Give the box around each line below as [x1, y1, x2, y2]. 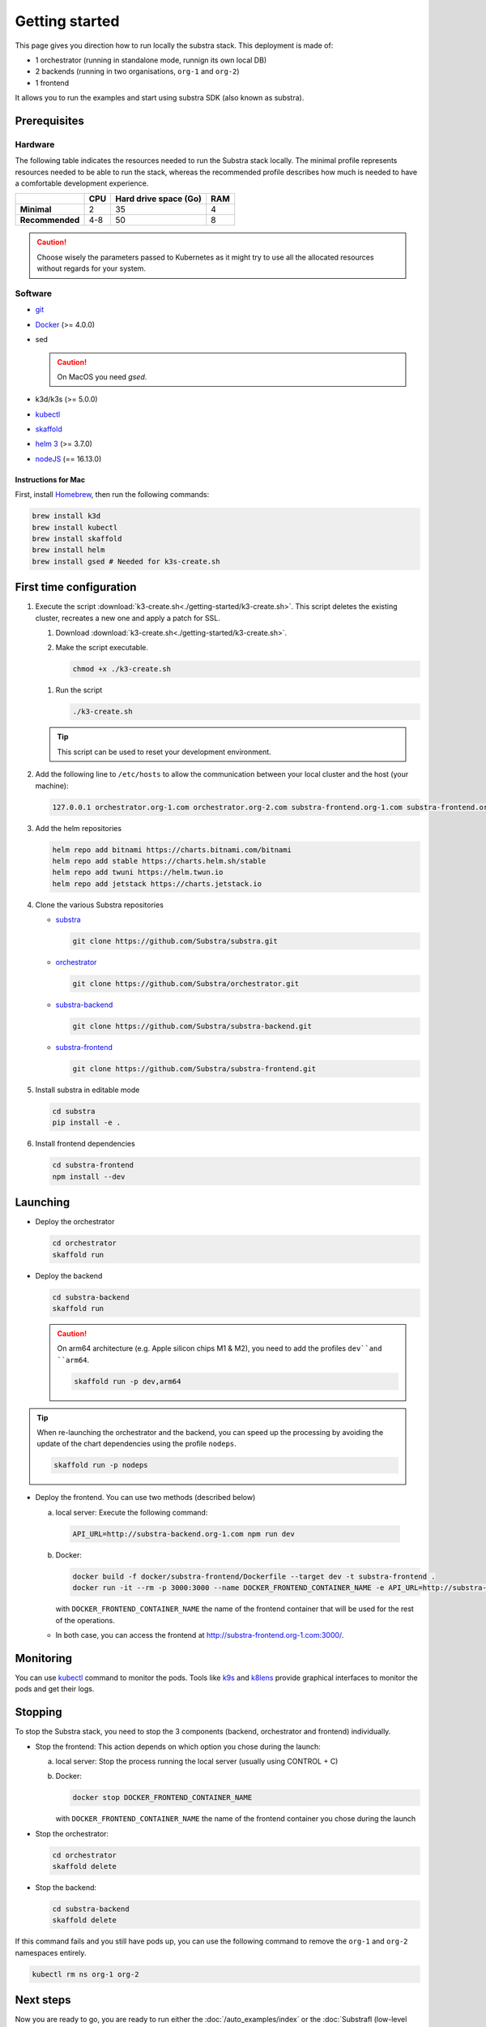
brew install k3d [32, 512, 101, 521]
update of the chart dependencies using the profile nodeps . [36, 1439, 237, 1449]
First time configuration [15, 581, 137, 594]
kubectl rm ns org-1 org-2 [32, 1969, 139, 1978]
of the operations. [55, 1615, 115, 1625]
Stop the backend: [35, 1883, 97, 1892]
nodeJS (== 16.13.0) [35, 454, 102, 464]
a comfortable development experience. [15, 178, 149, 188]
